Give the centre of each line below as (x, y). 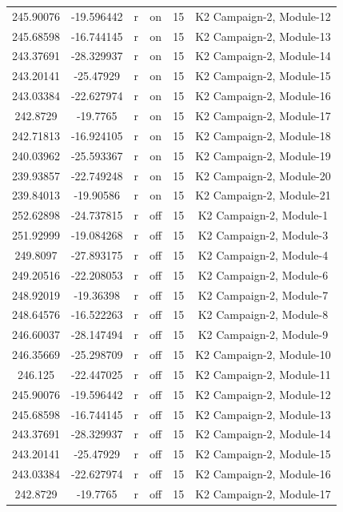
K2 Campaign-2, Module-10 (263, 355)
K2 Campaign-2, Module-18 (263, 135)
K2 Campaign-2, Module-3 (263, 235)
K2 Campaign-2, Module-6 (263, 274)
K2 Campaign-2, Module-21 (263, 195)
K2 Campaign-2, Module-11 (263, 374)
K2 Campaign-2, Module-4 (263, 254)
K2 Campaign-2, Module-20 (263, 175)
